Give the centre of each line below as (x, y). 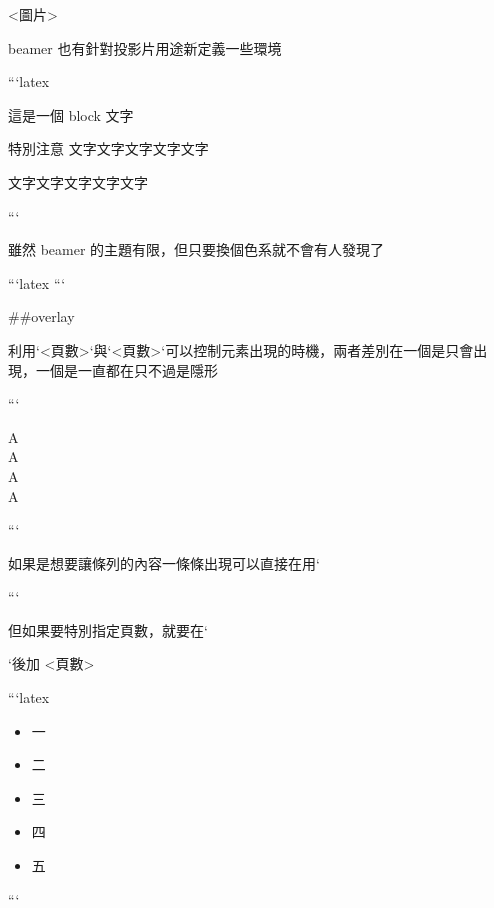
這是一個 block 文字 (71, 114)
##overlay (41, 316)
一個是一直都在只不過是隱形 (126, 369)
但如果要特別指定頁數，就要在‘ (108, 629)
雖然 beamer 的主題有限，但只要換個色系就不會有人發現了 (196, 249)
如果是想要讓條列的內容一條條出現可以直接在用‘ (164, 562)
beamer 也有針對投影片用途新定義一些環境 (145, 47)
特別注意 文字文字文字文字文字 (108, 148)
